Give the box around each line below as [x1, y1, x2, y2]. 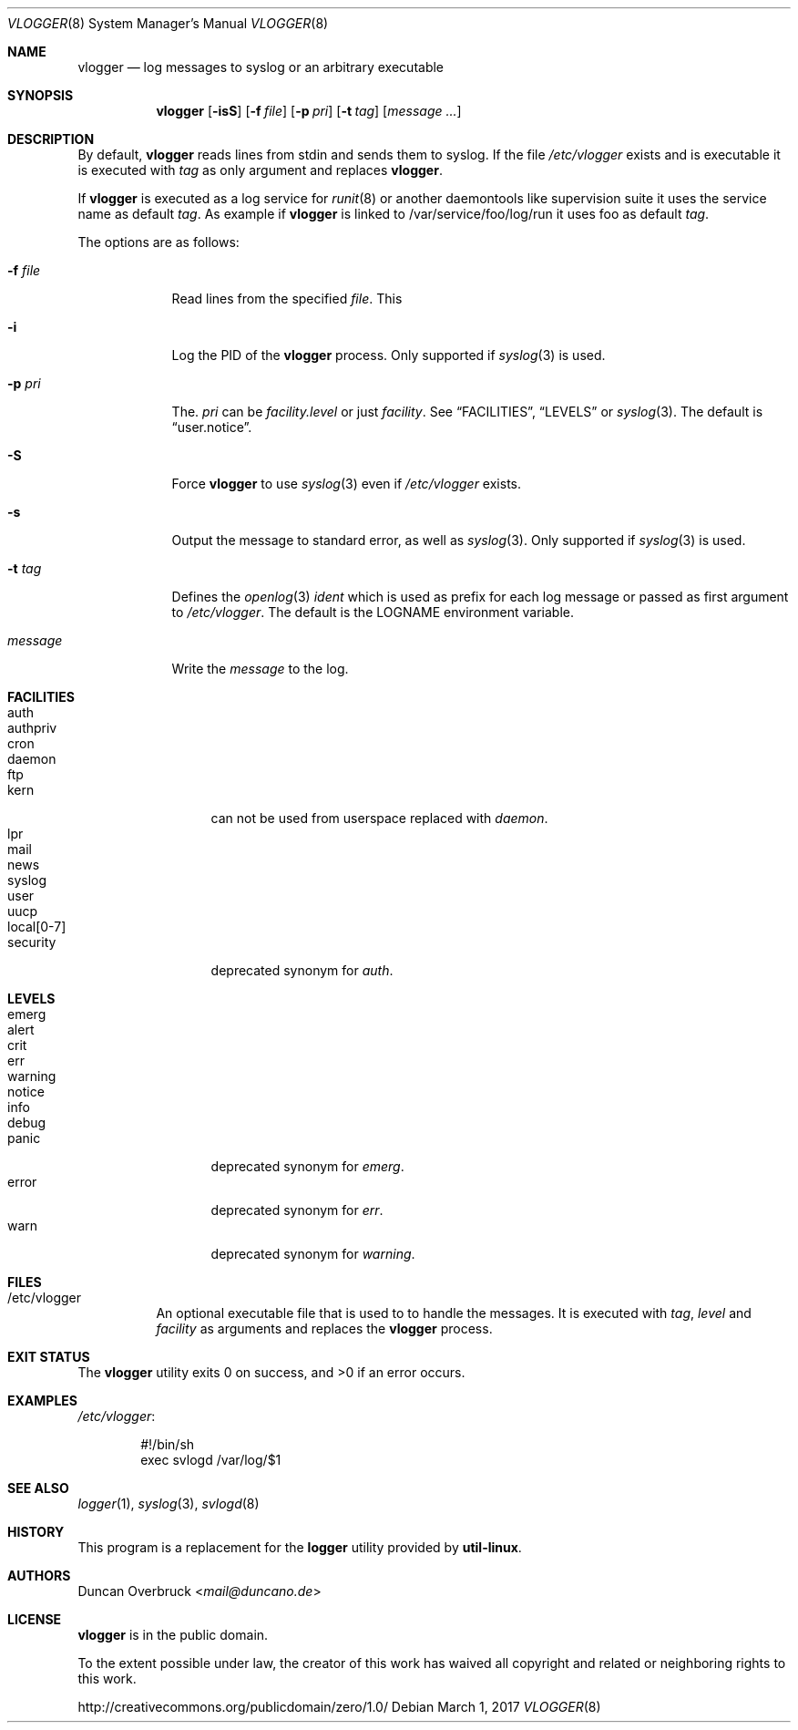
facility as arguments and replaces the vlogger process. [156, 1321, 493, 1336]
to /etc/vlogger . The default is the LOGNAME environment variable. [171, 604, 575, 620]
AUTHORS [7, 1568, 71, 1583]
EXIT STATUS [7, 1349, 90, 1364]
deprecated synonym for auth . [210, 963, 394, 978]
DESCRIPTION [7, 131, 95, 147]
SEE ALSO [7, 1480, 69, 1496]
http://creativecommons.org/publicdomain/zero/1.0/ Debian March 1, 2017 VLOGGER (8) [77, 1699, 601, 1715]
